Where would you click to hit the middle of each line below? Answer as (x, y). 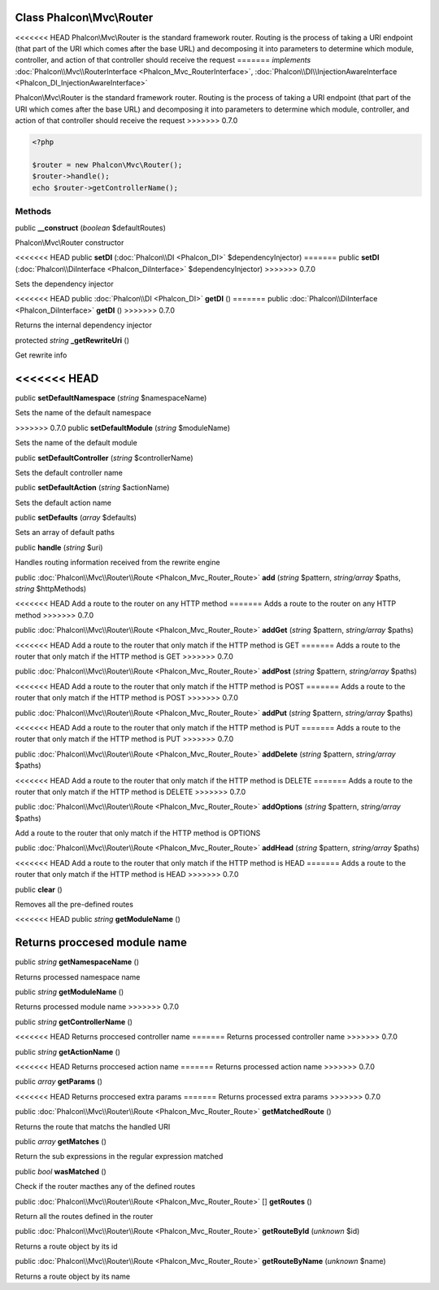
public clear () (39, 889)
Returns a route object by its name (72, 1276)
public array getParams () (59, 1082)
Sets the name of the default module (76, 443)
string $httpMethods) (51, 589)
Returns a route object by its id (66, 1246)
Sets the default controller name (69, 472)
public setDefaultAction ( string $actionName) (92, 488)
